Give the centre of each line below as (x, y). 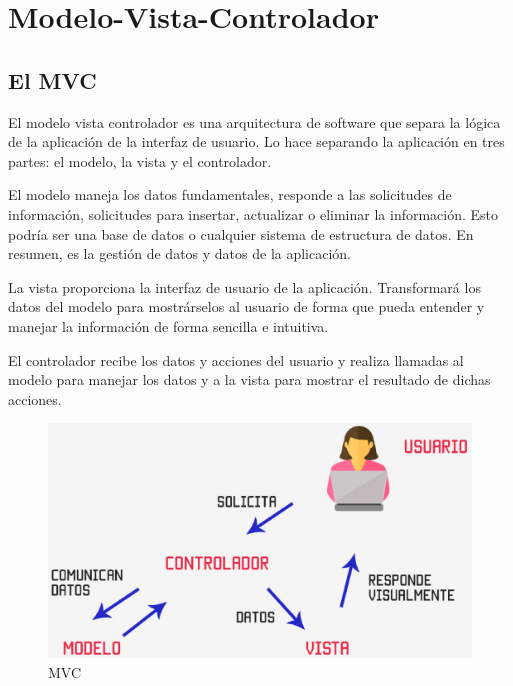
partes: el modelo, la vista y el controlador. (140, 160)
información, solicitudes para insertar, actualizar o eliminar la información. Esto (253, 213)
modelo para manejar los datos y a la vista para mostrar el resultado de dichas (249, 379)
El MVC (52, 79)
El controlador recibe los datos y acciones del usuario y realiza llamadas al (236, 359)
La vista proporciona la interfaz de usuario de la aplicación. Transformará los (244, 286)
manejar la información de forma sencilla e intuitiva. (168, 325)
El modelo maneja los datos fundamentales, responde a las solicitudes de (230, 194)
